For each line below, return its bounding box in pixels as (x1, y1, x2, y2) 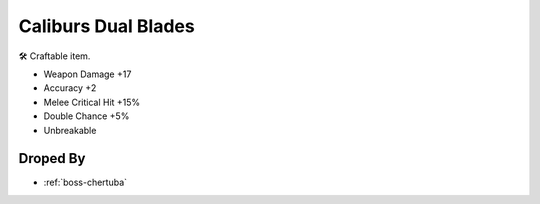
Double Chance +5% (43, 110, 130, 122)
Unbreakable (43, 124, 97, 136)
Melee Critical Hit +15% (43, 96, 141, 108)
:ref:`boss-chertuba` (43, 176, 128, 189)
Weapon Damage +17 (43, 68, 132, 80)
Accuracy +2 (43, 82, 97, 94)
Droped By (18, 150, 86, 167)
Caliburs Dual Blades (18, 15, 195, 37)
